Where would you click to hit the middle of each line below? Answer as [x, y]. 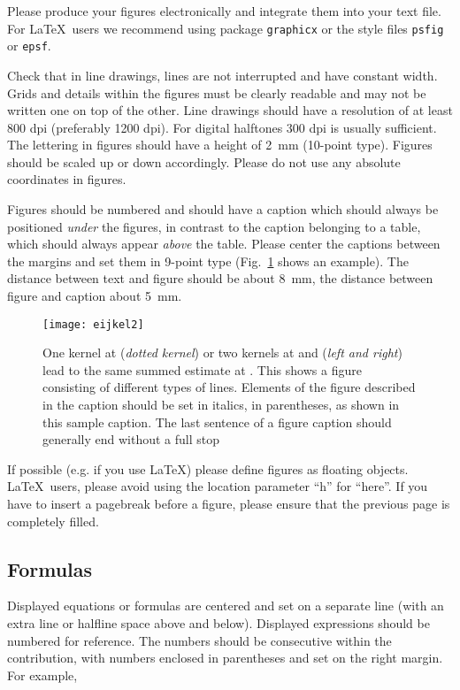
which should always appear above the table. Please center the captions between [224, 244]
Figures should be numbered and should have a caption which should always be [223, 209]
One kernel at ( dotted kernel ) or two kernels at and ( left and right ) [222, 353]
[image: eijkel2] [93, 324]
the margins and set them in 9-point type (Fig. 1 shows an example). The [208, 261]
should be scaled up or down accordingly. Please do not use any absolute [204, 161]
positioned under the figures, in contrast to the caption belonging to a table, [214, 226]
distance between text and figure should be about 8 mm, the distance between [220, 278]
